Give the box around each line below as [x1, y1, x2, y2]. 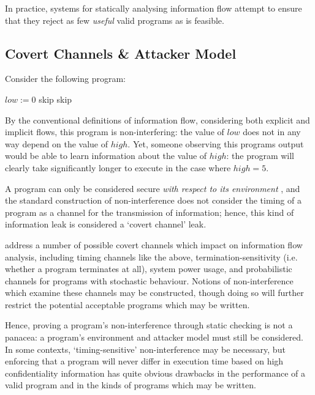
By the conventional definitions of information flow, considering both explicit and [5, 113, 310, 126]
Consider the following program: [5, 72, 126, 85]
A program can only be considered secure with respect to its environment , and [5, 182, 300, 194]
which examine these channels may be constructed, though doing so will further [5, 286, 304, 299]
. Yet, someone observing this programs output [127, 137, 304, 150]
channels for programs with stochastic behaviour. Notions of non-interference [5, 274, 294, 287]
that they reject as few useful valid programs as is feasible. [5, 13, 224, 26]
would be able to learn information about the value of [5, 149, 207, 162]
